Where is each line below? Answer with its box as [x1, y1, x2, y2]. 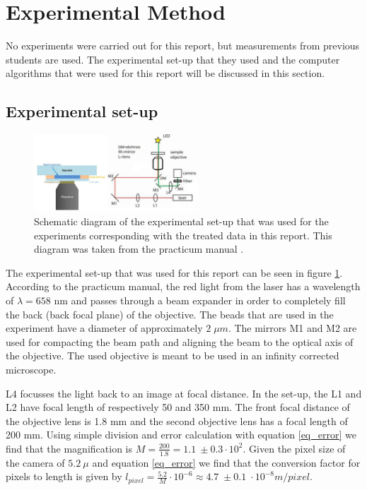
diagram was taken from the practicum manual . [34, 241, 244, 256]
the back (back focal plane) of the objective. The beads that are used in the [6, 306, 334, 321]
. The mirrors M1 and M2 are [228, 321, 357, 335]
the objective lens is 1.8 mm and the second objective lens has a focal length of [6, 413, 348, 428]
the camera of [6, 455, 65, 470]
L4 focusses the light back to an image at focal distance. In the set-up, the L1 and [6, 386, 362, 400]
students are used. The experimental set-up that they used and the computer [6, 52, 340, 66]
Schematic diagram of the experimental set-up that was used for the [34, 214, 329, 228]
